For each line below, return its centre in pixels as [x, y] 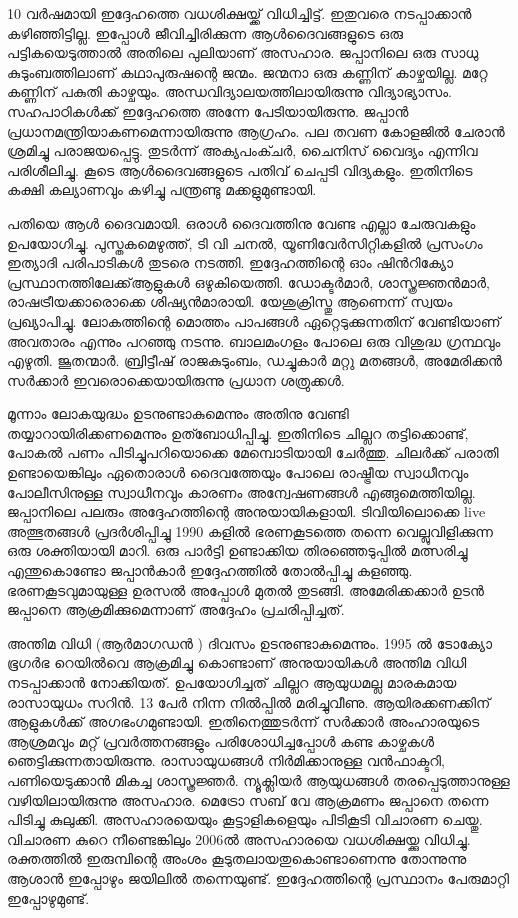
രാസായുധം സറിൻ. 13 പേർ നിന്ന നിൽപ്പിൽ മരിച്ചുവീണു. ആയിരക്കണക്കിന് [249, 701]
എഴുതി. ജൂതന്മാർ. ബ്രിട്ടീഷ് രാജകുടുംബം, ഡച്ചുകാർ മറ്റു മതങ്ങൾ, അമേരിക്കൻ [254, 360]
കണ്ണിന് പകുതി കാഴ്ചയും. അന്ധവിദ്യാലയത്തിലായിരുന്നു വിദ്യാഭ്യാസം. [229, 91]
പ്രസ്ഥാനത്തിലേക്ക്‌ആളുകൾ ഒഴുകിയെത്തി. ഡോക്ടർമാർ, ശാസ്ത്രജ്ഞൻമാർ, [248, 281]
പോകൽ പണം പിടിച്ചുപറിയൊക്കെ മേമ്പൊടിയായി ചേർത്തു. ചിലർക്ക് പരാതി [253, 452]
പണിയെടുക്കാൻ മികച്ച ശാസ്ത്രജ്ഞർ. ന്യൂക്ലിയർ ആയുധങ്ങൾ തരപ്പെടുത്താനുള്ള [258, 779]
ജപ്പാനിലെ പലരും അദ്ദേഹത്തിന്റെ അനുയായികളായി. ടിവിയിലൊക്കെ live [246, 511]
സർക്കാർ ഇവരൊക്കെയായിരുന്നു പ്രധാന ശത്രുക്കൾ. [176, 379]
